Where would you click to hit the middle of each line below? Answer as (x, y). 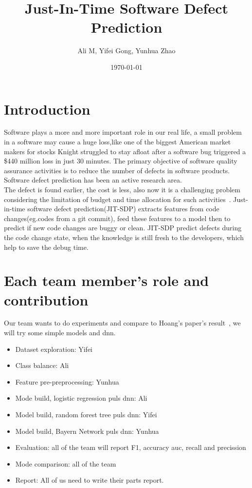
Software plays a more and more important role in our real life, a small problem (123, 132)
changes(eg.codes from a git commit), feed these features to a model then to (117, 218)
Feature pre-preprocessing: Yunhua (67, 381)
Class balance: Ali (42, 365)
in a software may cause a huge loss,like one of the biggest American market (117, 142)
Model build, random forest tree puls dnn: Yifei (86, 415)
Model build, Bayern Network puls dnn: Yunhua (87, 431)
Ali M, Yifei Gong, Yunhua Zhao (126, 51)
